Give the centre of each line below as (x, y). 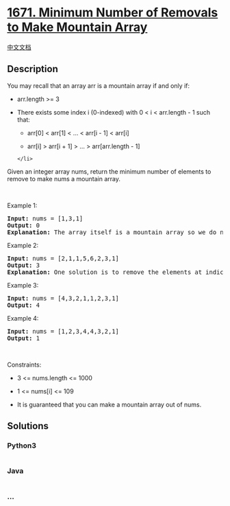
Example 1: (22, 205)
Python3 (22, 446)
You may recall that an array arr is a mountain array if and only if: (99, 85)
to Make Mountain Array (77, 27)
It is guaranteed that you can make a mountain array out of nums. (109, 404)
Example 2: (23, 245)
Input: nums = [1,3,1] (45, 218)
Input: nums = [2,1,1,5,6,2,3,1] (63, 258)
